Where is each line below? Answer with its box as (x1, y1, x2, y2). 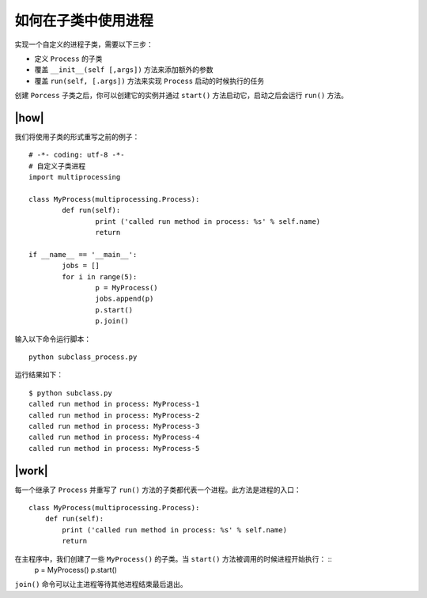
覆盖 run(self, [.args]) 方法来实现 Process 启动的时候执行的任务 (34, 76, 265, 85)
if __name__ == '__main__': (28, 250, 138, 259)
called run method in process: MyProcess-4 (28, 433, 200, 442)
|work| (14, 464, 49, 478)
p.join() (95, 316, 130, 326)
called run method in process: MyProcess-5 (28, 444, 200, 452)
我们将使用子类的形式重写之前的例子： (14, 132, 140, 142)
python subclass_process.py (28, 353, 138, 361)
